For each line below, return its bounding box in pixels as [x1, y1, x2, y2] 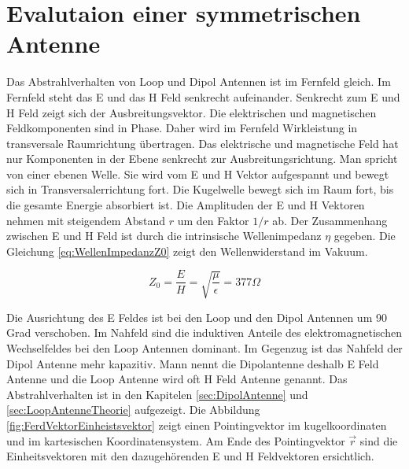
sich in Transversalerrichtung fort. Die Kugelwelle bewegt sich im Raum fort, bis [6, 181, 394, 198]
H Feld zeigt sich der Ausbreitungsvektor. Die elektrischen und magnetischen [6, 104, 377, 120]
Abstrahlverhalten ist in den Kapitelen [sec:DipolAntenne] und [6, 386, 308, 402]
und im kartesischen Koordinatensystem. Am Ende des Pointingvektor [6, 432, 345, 449]
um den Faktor [177, 212, 249, 228]
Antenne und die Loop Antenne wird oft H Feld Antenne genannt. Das [6, 371, 348, 387]
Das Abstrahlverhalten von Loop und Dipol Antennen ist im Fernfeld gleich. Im [6, 73, 391, 90]
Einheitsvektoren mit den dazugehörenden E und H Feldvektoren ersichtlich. [6, 448, 374, 464]
